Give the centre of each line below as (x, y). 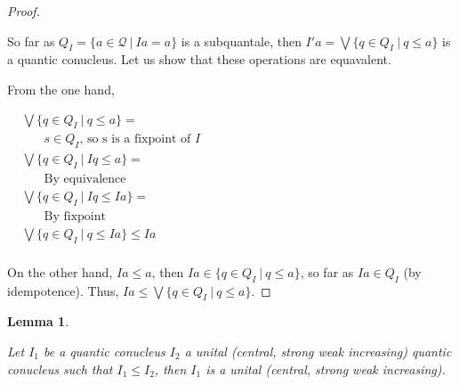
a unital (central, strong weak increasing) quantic (318, 351)
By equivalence (85, 180)
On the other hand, (60, 271)
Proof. (24, 11)
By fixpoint (75, 216)
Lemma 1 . (38, 321)
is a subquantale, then (241, 41)
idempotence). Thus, (63, 290)
